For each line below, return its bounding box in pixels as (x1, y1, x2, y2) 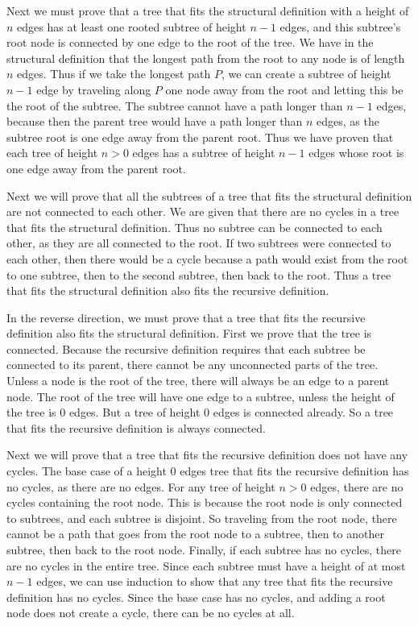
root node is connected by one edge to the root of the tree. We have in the (6, 34, 374, 51)
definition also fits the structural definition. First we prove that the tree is (6, 325, 372, 342)
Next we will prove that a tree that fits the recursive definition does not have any (6, 446, 408, 463)
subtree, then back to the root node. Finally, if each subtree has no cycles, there (6, 541, 401, 558)
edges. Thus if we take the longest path (17, 65, 211, 82)
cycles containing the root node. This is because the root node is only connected (6, 494, 403, 511)
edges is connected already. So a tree (213, 404, 394, 421)
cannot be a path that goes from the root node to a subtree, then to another (6, 525, 384, 542)
